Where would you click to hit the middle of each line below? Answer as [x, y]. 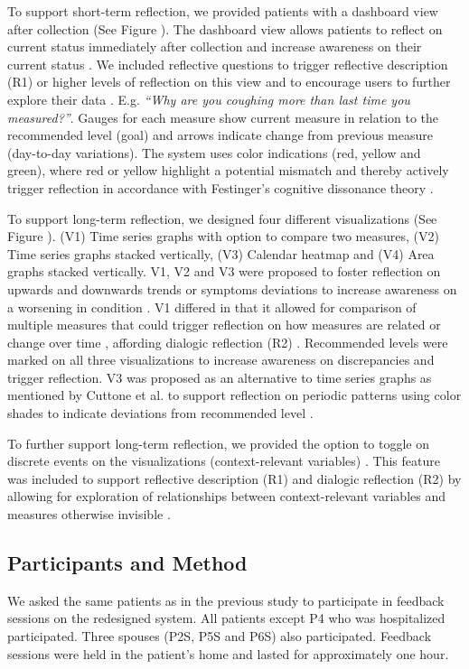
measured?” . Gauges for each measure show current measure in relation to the [223, 117]
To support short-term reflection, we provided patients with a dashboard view [223, 11]
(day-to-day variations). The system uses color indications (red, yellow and [214, 152]
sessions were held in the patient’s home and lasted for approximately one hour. [228, 653]
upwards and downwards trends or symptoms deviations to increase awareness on [232, 288]
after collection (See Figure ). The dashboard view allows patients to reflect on [225, 28]
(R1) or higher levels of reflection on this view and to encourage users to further [229, 82]
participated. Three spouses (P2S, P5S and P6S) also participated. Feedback [220, 636]
